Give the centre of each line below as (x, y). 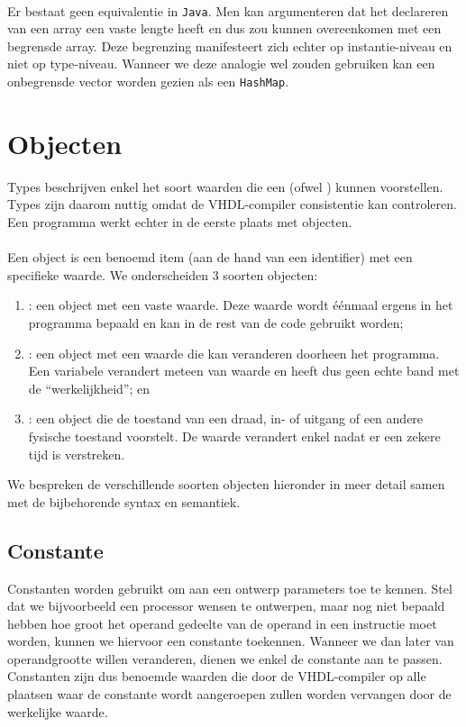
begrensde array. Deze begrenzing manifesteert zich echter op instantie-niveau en (230, 45)
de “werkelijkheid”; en (89, 388)
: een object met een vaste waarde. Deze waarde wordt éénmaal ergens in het (241, 305)
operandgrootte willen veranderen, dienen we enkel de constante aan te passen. (225, 658)
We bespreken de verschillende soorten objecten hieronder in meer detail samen (226, 484)
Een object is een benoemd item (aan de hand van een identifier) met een (210, 257)
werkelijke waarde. (58, 711)
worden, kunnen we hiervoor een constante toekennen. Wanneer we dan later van (231, 641)
